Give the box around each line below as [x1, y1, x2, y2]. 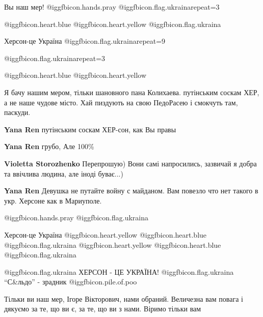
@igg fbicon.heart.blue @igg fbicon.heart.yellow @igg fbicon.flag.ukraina [4, 18, 221, 29]
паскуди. [4, 107, 31, 118]
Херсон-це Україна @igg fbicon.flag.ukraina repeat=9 [4, 36, 166, 46]
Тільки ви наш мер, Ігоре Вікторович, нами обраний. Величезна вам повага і [4, 293, 243, 304]
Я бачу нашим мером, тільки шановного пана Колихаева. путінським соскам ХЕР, [4, 87, 259, 97]
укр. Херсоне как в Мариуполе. [4, 195, 102, 206]
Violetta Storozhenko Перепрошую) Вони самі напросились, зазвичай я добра [4, 158, 257, 168]
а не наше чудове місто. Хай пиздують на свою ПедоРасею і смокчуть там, [4, 97, 238, 107]
